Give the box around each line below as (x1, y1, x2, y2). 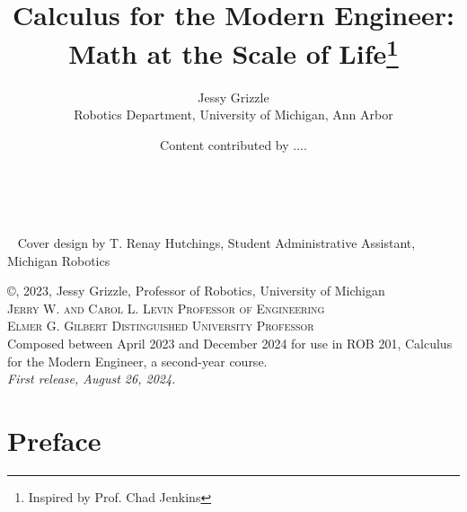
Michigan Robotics (7, 251, 110, 269)
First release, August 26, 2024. (7, 369, 176, 388)
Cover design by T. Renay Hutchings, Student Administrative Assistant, (17, 234, 416, 252)
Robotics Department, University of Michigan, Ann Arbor (74, 105, 393, 124)
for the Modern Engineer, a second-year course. (7, 351, 268, 370)
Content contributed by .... (160, 135, 307, 154)
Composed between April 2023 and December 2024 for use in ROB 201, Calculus (7, 333, 453, 352)
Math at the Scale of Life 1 (68, 31, 399, 72)
